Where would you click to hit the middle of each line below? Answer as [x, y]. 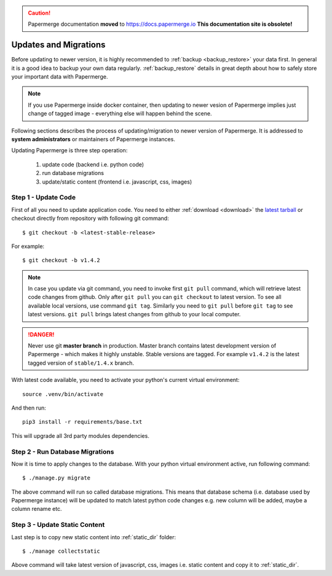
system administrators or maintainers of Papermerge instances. [93, 139]
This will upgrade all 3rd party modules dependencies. [81, 435]
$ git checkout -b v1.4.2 [61, 260]
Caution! [39, 13]
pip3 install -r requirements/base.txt [82, 422]
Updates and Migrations [58, 45]
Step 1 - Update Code [44, 198]
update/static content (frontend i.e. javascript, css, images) [117, 182]
